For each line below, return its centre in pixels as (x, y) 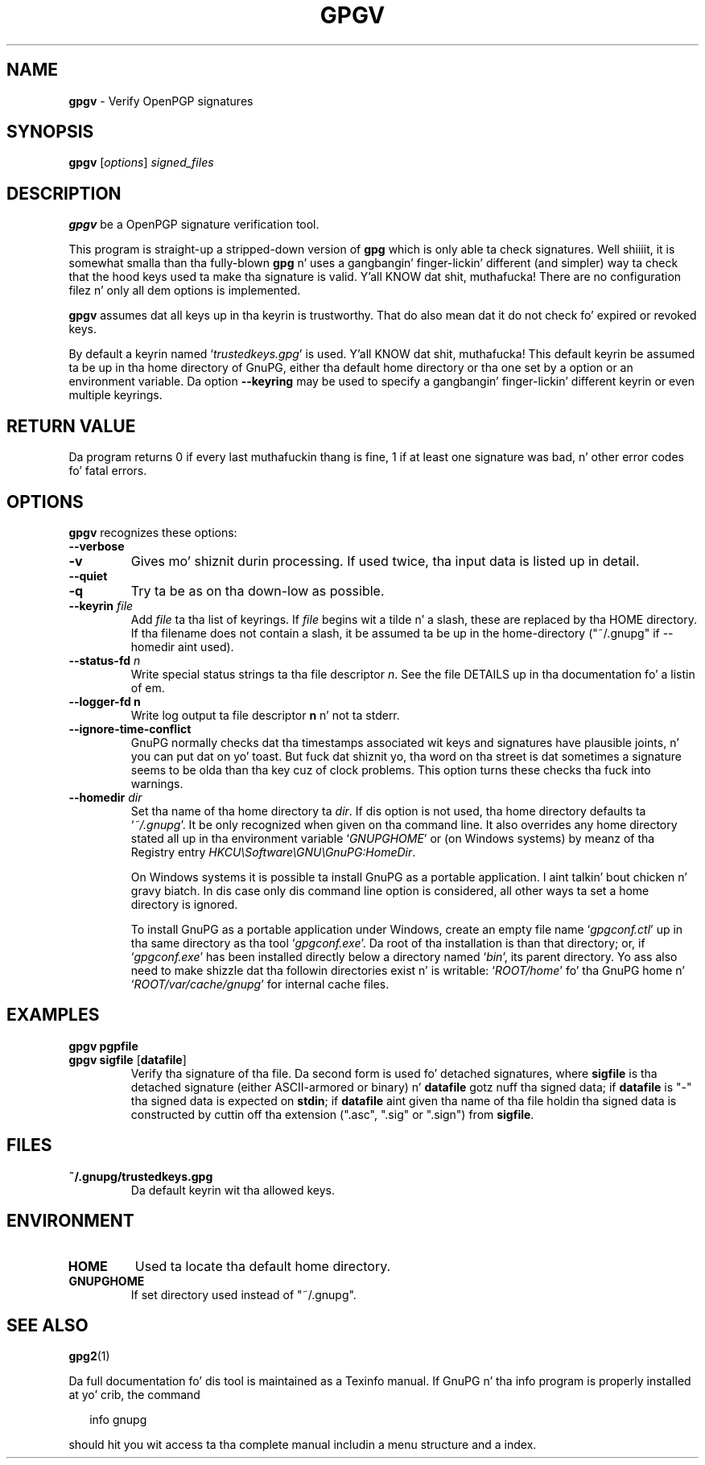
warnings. (157, 783)
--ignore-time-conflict (130, 728)
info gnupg (118, 1420)
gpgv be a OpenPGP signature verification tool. (194, 225)
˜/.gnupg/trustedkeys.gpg (141, 1176)
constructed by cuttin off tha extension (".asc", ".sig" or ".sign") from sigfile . (332, 1114)
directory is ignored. (184, 904)
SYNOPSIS (50, 132)
